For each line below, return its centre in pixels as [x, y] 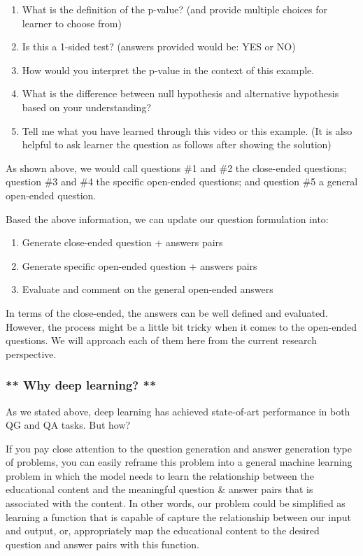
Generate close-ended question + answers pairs [122, 242]
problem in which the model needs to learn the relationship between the [160, 475]
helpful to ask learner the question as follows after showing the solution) [177, 144]
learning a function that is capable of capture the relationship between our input [178, 516]
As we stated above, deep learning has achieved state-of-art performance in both [178, 411]
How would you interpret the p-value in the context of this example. [168, 70]
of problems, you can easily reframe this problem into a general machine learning [179, 462]
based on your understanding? [87, 107]
